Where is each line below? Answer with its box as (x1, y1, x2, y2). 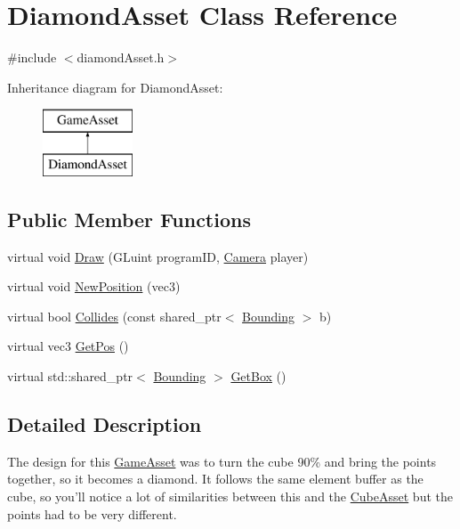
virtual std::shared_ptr (7, 367, 133, 386)
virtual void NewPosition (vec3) (7, 277, 181, 296)
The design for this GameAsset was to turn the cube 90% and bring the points (7, 452, 437, 470)
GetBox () (230, 367, 286, 386)
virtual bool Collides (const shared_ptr (7, 306, 222, 325)
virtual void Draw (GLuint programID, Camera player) (7, 247, 309, 265)
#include (7, 48, 57, 67)
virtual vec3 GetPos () (7, 337, 129, 355)
